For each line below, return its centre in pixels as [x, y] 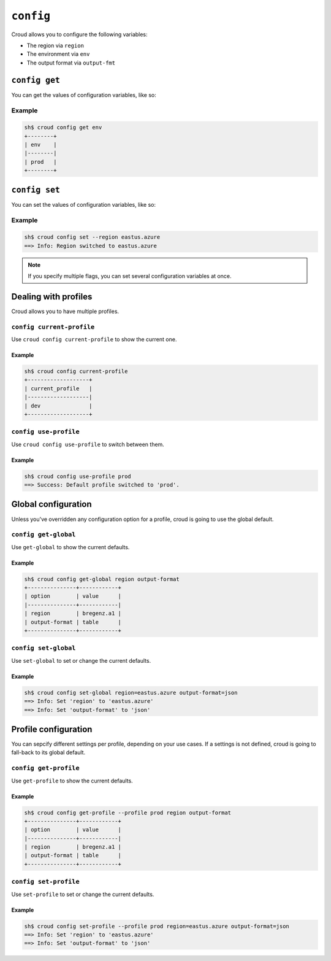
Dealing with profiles [52, 297]
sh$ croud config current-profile [76, 371]
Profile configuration [52, 729]
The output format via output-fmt [71, 63]
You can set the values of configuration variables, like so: [84, 204]
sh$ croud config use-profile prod [78, 476]
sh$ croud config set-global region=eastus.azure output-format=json [131, 693]
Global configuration [51, 504]
